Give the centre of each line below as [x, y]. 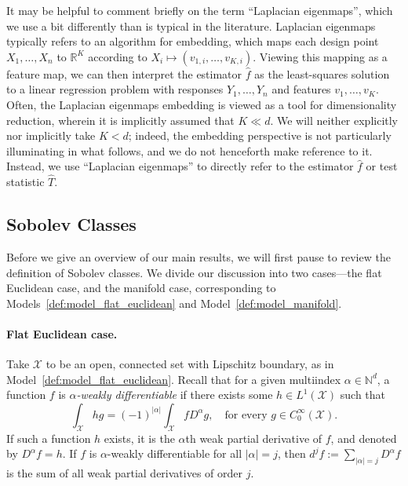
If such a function [49, 438]
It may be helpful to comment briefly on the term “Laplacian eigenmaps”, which [200, 10]
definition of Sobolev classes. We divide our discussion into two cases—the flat [194, 272]
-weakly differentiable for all [175, 453]
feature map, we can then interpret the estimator [124, 73]
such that [363, 395]
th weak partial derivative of [254, 438]
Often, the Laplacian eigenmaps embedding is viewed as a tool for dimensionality [202, 104]
